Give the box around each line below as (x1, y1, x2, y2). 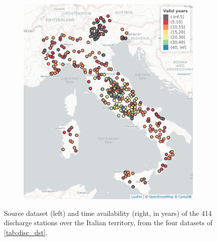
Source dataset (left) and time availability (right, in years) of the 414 (4, 207, 212, 218)
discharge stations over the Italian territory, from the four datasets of (4, 217, 213, 228)
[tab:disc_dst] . (4, 227, 48, 238)
